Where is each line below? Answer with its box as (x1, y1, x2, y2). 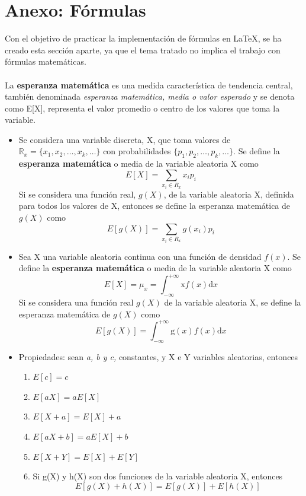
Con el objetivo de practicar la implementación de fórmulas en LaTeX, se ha (5, 32, 282, 44)
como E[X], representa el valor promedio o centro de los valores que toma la (5, 101, 280, 114)
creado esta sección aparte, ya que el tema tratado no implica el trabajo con (5, 43, 281, 56)
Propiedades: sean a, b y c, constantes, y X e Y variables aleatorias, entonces (18, 350, 298, 363)
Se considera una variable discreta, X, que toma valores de (18, 133, 231, 145)
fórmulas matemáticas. (5, 55, 86, 68)
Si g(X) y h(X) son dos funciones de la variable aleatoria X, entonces (33, 470, 283, 482)
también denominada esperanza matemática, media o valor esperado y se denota (5, 90, 295, 103)
